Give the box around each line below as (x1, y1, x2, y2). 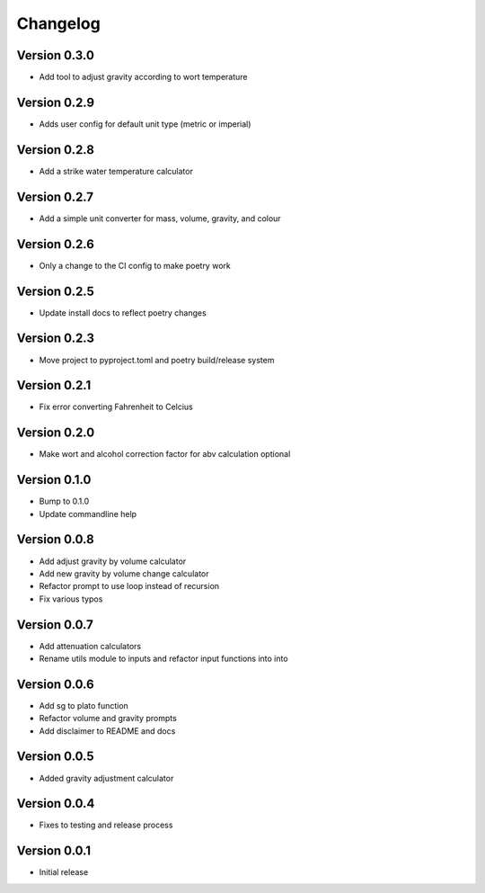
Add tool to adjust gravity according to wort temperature (39, 72, 248, 83)
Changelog (16, 13, 101, 33)
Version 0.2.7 (16, 189, 94, 204)
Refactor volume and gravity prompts (39, 713, 177, 724)
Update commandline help (39, 508, 137, 519)
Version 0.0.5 (16, 749, 94, 764)
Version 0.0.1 (16, 844, 92, 859)
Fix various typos (39, 594, 103, 604)
